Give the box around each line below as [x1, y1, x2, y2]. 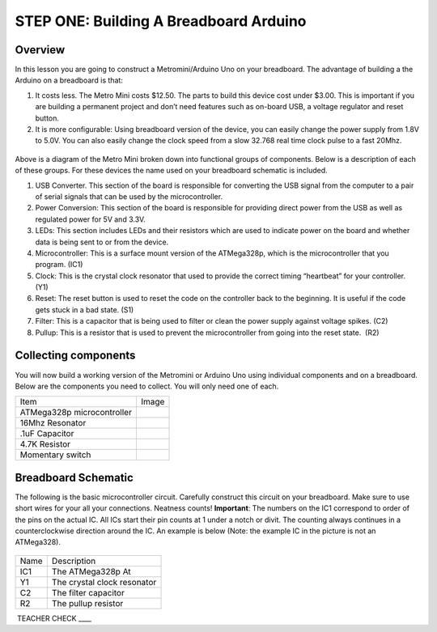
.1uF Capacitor [19, 428, 74, 439]
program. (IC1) [35, 260, 83, 269]
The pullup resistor [51, 597, 124, 609]
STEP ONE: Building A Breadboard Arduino [15, 12, 307, 30]
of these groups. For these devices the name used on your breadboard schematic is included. [15, 166, 328, 176]
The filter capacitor [51, 587, 125, 598]
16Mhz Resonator [19, 418, 87, 429]
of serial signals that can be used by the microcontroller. [35, 191, 223, 201]
